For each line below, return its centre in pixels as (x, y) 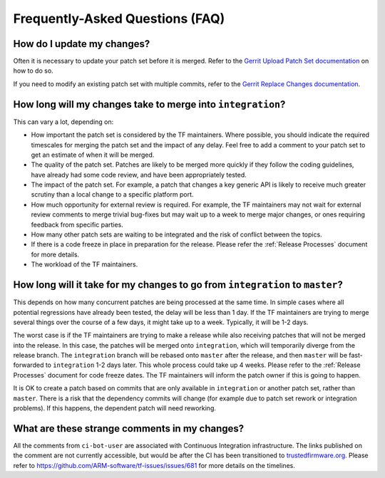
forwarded (29, 365)
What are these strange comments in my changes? (129, 428)
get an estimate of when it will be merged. (93, 155)
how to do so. (33, 71)
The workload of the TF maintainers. (84, 264)
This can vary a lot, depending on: (63, 122)
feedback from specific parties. (77, 224)
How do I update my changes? (82, 44)
